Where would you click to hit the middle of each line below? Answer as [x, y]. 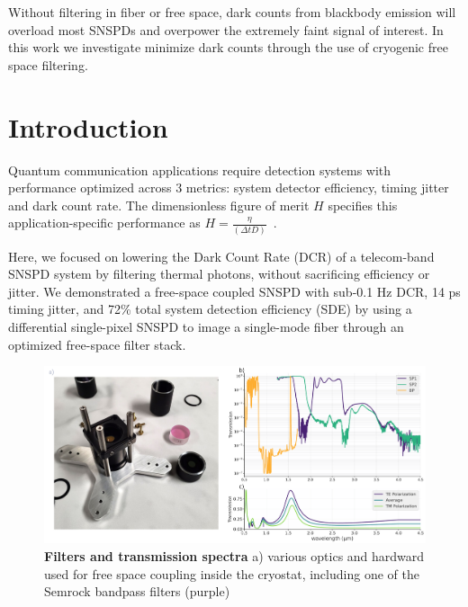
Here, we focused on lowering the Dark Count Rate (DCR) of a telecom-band [221, 256]
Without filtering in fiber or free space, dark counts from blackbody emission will [232, 12]
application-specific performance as [104, 223]
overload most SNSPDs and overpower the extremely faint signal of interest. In [226, 29]
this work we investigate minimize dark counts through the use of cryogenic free [228, 47]
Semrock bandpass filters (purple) [137, 591]
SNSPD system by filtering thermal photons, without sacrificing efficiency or [219, 274]
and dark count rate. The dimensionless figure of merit [159, 205]
